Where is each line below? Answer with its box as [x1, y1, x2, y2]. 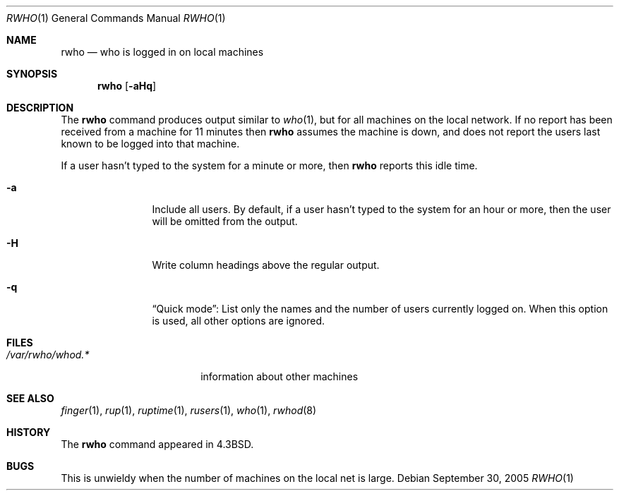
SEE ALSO [6, 392, 54, 404]
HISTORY [6, 426, 51, 438]
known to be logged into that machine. [61, 138, 240, 150]
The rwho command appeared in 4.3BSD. [61, 438, 254, 450]
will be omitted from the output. [152, 215, 298, 227]
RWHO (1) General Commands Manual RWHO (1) [6, 12, 226, 24]
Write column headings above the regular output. [152, 259, 380, 271]
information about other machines [200, 370, 359, 382]
